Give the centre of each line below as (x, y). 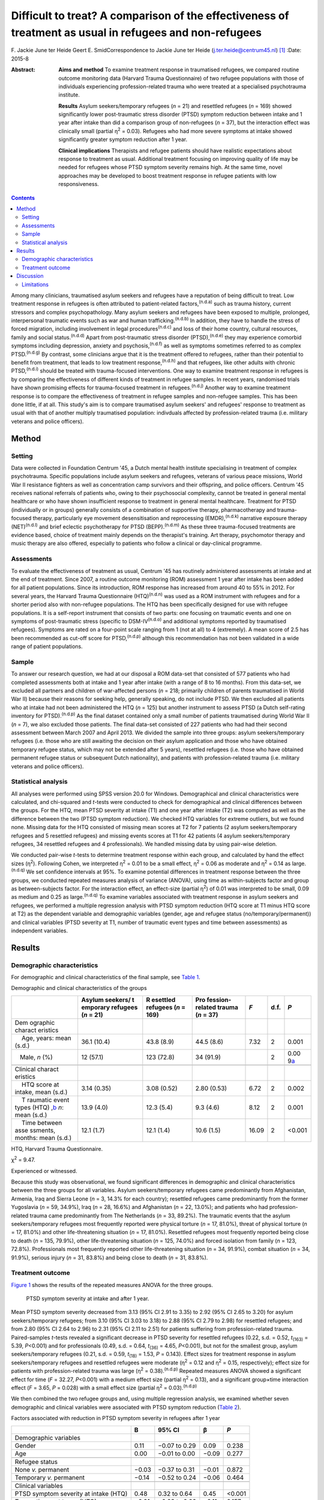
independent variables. (40, 931)
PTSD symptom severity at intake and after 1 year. (88, 1298)
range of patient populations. (47, 646)
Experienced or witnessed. (44, 1171)
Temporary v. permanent (50, 1477)
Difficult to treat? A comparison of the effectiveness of (150, 16)
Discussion (30, 276)
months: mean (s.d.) (43, 1138)
